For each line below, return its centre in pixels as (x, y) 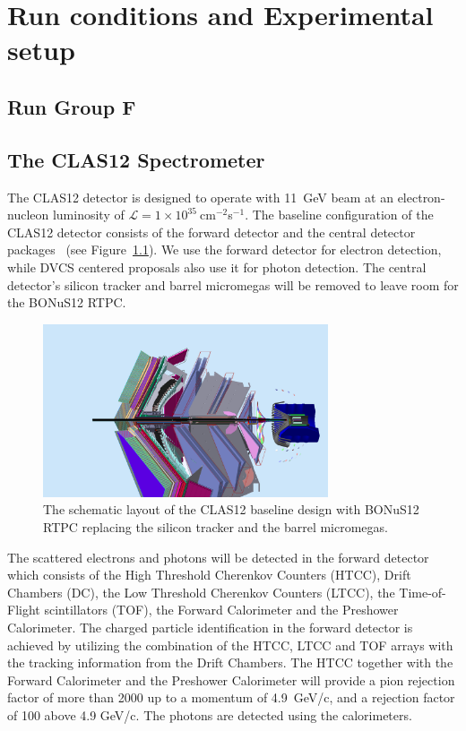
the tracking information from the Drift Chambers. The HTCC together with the (230, 662)
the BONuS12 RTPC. (67, 302)
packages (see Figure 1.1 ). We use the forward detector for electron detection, (224, 249)
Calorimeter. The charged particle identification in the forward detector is (210, 628)
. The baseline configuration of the (339, 215)
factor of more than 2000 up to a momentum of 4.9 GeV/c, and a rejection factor (231, 697)
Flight (24, 610)
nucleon (28, 215)
